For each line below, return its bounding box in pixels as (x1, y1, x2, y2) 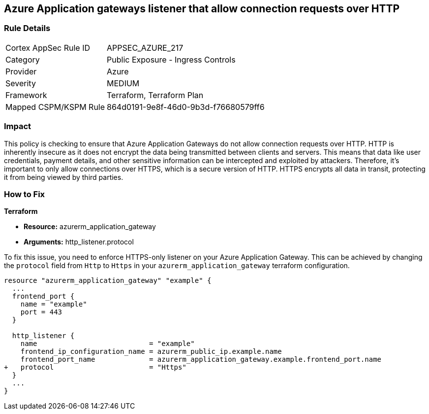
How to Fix (4, 189, 45, 199)
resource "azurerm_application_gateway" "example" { (4, 276, 212, 285)
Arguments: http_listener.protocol (24, 238, 134, 246)
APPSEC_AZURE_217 (107, 42, 184, 53)
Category (5, 54, 40, 65)
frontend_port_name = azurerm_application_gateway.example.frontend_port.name (20, 355, 382, 364)
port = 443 (20, 308, 62, 316)
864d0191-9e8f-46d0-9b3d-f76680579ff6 (107, 102, 265, 112)
